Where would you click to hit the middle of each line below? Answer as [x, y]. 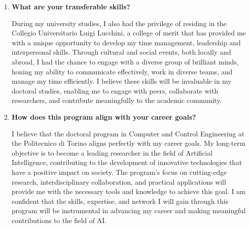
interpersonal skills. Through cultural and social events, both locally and [121, 52]
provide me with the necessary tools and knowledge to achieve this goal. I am [128, 191]
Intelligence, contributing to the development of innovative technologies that [127, 162]
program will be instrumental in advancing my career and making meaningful [129, 211]
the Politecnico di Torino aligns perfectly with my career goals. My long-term [128, 143]
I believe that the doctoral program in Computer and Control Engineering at [128, 133]
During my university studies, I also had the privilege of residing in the [119, 23]
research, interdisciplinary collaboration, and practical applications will [119, 181]
